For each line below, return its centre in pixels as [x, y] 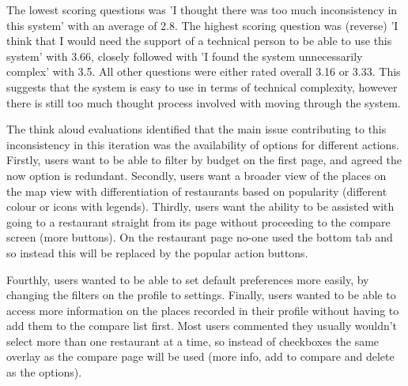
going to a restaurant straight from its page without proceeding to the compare [198, 221]
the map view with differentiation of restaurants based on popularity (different [197, 191]
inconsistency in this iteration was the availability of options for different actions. [203, 144]
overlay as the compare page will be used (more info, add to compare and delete [200, 356]
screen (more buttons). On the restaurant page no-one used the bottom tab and [200, 237]
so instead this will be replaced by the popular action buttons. [157, 252]
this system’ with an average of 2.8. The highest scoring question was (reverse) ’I [202, 25]
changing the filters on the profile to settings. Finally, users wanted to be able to [201, 295]
